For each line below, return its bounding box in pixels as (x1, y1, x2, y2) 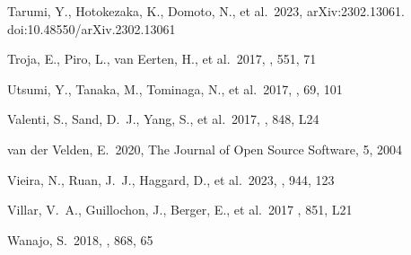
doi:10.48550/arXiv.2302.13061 (7, 19, 176, 38)
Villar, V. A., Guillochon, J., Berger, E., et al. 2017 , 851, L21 (7, 200, 353, 219)
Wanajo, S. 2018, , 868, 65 (7, 230, 153, 249)
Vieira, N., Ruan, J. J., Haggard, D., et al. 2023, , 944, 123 (7, 170, 335, 189)
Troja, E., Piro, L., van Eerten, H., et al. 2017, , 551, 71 (7, 49, 317, 68)
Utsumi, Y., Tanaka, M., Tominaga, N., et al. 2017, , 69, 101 (7, 79, 343, 98)
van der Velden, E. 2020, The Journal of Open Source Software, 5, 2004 (7, 139, 403, 158)
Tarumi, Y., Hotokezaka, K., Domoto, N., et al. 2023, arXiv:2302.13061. (7, 2, 405, 20)
